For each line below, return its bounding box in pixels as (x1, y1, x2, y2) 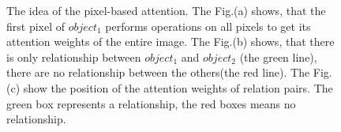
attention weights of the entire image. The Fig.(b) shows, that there (6, 33, 335, 50)
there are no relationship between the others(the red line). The (6, 64, 310, 81)
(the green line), (239, 48, 317, 65)
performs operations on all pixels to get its (105, 17, 311, 34)
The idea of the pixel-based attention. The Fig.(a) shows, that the (6, 2, 326, 18)
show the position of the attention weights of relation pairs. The (23, 79, 333, 96)
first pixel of (6, 17, 66, 34)
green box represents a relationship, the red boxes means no (6, 95, 296, 111)
